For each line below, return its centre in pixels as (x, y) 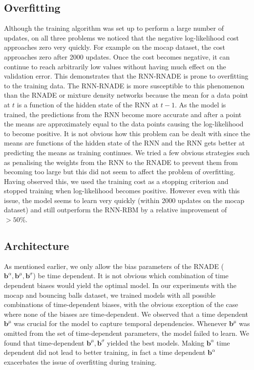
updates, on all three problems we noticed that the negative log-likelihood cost (121, 37)
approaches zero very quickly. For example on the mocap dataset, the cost (115, 47)
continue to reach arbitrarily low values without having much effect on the (115, 66)
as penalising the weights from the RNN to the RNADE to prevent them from (121, 162)
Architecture (37, 246)
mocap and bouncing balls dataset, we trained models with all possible (110, 295)
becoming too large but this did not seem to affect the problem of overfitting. (120, 172)
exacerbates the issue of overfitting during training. (80, 361)
